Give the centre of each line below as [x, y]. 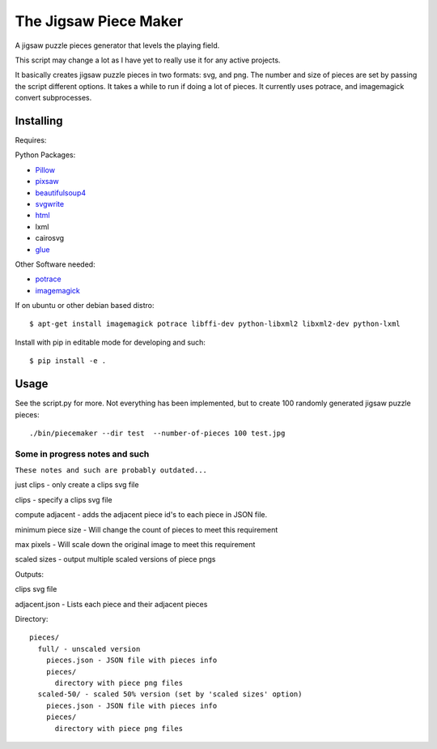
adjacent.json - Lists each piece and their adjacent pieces [111, 604]
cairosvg [50, 238]
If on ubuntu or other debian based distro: [85, 306]
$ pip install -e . [68, 361]
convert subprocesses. [53, 98]
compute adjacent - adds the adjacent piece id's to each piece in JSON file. [141, 515]
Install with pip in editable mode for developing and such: [110, 342]
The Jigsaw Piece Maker [99, 21]
